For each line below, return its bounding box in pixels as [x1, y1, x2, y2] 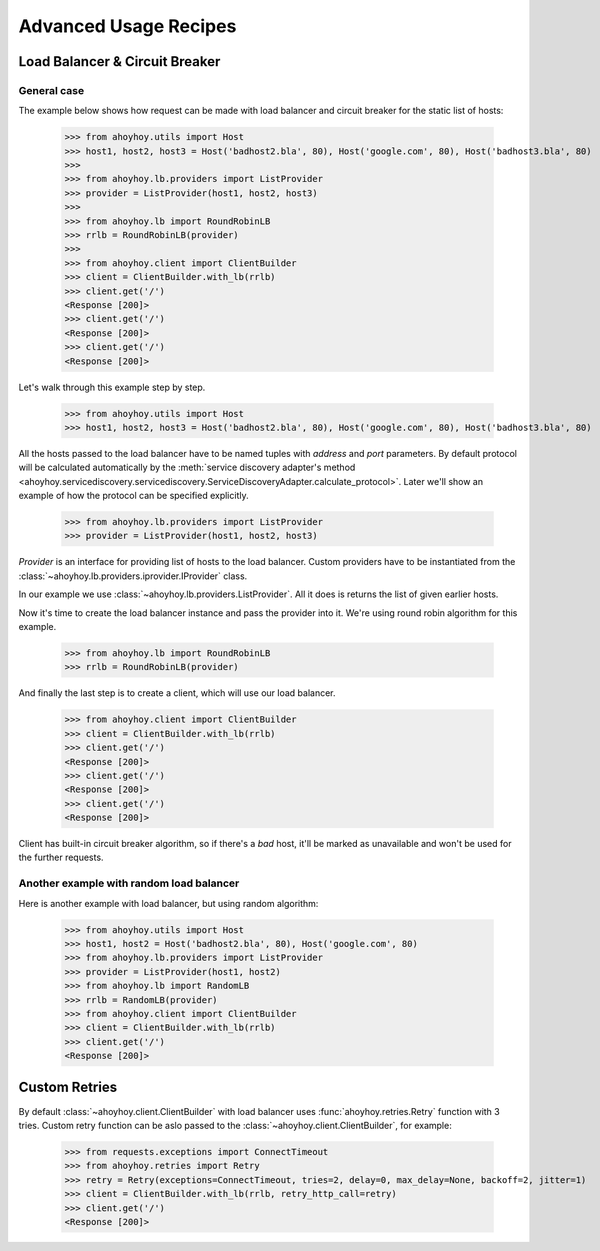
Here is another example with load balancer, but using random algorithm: [18, 897, 319, 909]
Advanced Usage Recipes [18, 15, 237, 37]
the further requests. [18, 851, 104, 864]
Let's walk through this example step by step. [18, 381, 206, 393]
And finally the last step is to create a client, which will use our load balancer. [18, 687, 336, 699]
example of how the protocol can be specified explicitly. [18, 490, 249, 502]
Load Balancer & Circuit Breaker [18, 53, 221, 70]
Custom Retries [18, 1079, 118, 1096]
